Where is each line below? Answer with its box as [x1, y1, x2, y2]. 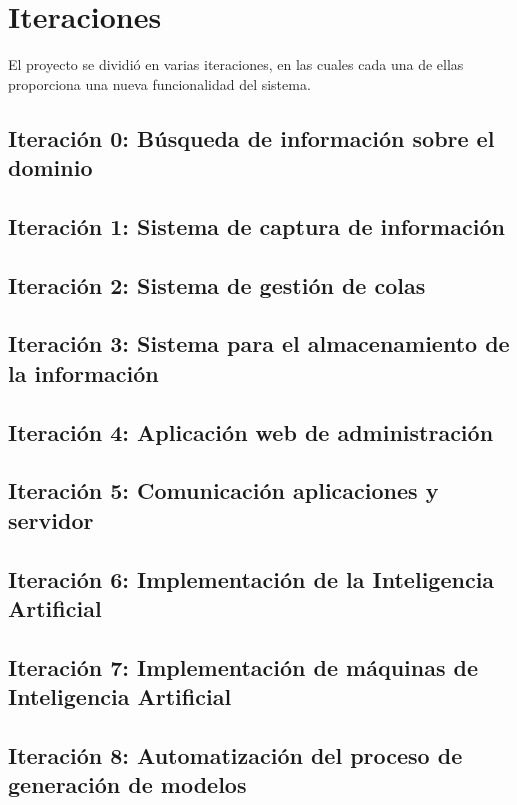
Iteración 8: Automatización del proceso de [8, 739, 463, 770]
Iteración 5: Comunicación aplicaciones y [8, 475, 439, 506]
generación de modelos [8, 769, 247, 800]
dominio [8, 152, 93, 183]
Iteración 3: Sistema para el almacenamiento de [8, 328, 510, 359]
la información [8, 357, 159, 388]
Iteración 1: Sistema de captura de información [8, 210, 505, 241]
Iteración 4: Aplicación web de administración [8, 416, 494, 447]
